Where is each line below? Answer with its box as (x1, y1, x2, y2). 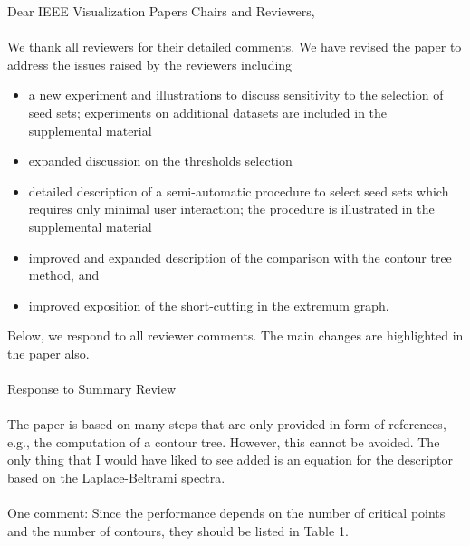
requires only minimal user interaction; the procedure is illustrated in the (28, 199, 435, 218)
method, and (28, 265, 100, 284)
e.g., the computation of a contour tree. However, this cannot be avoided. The (7, 432, 440, 451)
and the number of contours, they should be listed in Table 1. (7, 521, 349, 540)
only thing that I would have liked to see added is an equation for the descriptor (7, 450, 453, 469)
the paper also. (7, 343, 90, 362)
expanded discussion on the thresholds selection (28, 151, 293, 170)
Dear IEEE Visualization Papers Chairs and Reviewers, (7, 2, 315, 20)
